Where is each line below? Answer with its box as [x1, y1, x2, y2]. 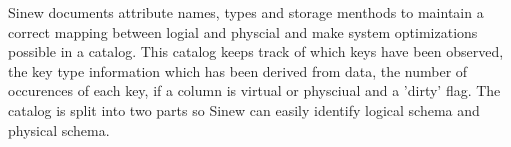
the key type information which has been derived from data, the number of [8, 60, 468, 81]
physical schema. [8, 119, 110, 140]
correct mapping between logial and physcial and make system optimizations [8, 21, 478, 42]
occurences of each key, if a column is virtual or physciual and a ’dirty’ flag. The [8, 80, 501, 101]
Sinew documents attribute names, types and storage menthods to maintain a [8, 2, 484, 22]
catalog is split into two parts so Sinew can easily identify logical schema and [8, 99, 480, 120]
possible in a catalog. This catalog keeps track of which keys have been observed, [8, 41, 504, 62]
